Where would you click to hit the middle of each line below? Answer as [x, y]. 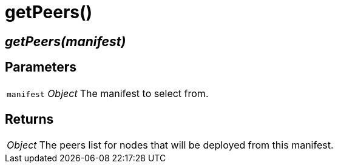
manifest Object [42, 93]
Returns [29, 119]
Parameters [41, 67]
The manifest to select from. [144, 93]
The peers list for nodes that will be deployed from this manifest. [186, 145]
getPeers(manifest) [66, 41]
